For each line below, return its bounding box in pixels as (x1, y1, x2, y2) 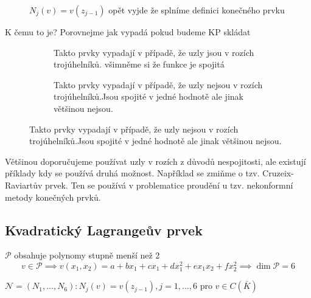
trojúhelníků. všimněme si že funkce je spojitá (54, 58, 225, 71)
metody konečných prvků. (5, 190, 101, 203)
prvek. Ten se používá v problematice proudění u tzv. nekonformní (44, 178, 293, 191)
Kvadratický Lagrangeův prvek (5, 220, 203, 239)
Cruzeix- (262, 167, 294, 179)
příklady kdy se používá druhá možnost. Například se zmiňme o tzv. (5, 167, 260, 179)
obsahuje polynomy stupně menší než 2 (14, 249, 160, 262)
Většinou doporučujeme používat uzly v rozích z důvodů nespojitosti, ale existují (5, 154, 306, 167)
